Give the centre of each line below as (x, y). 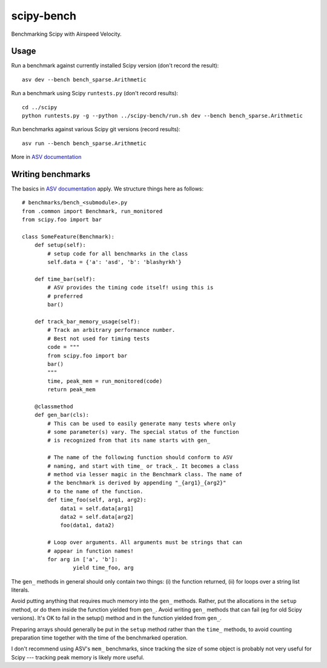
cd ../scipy (40, 107)
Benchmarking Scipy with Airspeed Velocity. (67, 34)
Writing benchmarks (51, 174)
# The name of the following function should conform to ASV (140, 457)
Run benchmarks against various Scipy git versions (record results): (96, 129)
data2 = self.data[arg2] (97, 517)
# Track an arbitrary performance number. (111, 330)
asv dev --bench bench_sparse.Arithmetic (84, 79)
